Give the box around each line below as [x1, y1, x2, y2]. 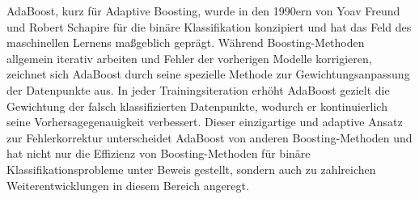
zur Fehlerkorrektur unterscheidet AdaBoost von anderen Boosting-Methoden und [6, 129, 413, 146]
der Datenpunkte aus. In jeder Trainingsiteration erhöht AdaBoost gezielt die [6, 81, 390, 98]
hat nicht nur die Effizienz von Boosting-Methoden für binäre [6, 145, 311, 162]
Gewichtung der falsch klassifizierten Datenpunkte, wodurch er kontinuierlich [6, 97, 387, 114]
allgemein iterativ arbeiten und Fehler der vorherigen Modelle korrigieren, [6, 49, 372, 66]
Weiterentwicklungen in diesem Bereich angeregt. [6, 176, 249, 193]
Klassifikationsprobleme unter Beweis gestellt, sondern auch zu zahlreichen [6, 160, 376, 177]
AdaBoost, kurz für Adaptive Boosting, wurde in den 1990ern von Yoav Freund [6, 2, 400, 19]
